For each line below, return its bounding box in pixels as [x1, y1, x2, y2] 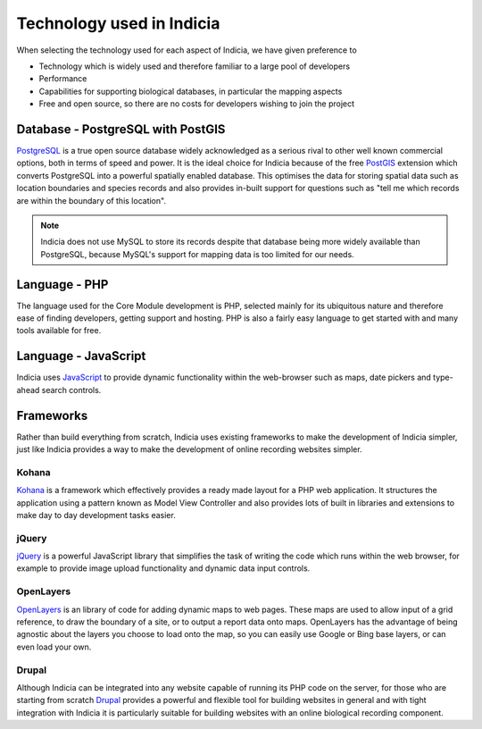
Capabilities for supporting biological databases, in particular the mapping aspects [38, 86, 343, 96]
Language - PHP [16, 277, 109, 292]
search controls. [41, 384, 102, 395]
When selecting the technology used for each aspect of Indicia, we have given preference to [16, 45, 357, 55]
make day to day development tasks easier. [16, 509, 176, 520]
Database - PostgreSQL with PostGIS [16, 121, 226, 137]
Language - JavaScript [16, 348, 146, 364]
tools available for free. [16, 325, 102, 336]
